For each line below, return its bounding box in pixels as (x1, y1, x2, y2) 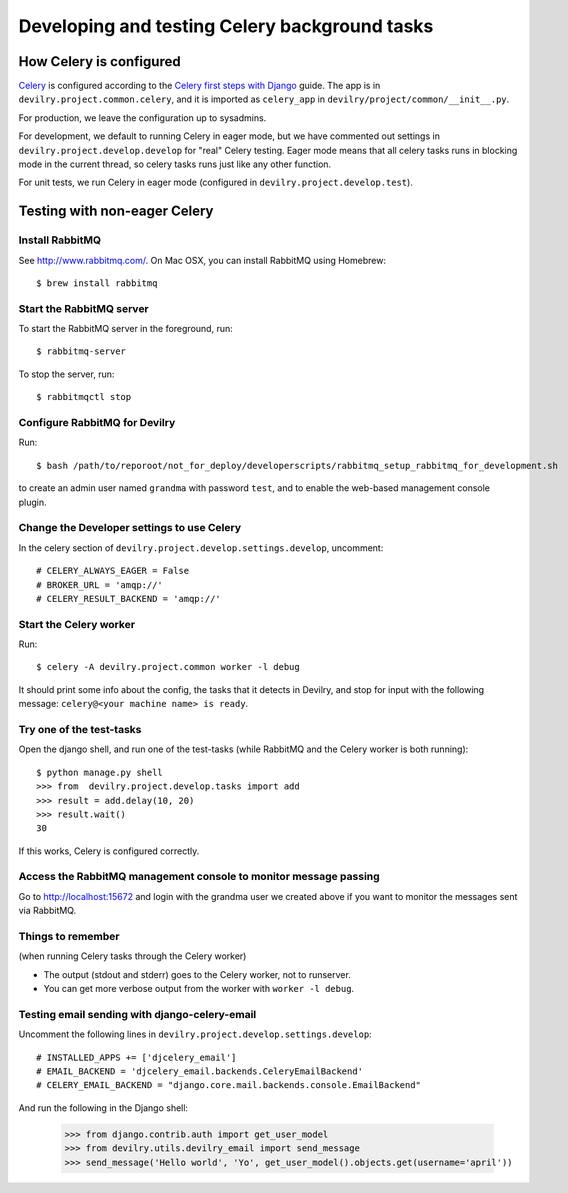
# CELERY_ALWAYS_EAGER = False (36, 565, 190, 577)
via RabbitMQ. (18, 905, 77, 917)
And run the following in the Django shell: (18, 1101, 189, 1114)
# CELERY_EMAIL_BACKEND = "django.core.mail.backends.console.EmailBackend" (36, 1080, 422, 1091)
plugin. (18, 496, 47, 508)
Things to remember (18, 929, 120, 943)
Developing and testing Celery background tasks (18, 15, 434, 37)
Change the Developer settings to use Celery (18, 521, 242, 535)
